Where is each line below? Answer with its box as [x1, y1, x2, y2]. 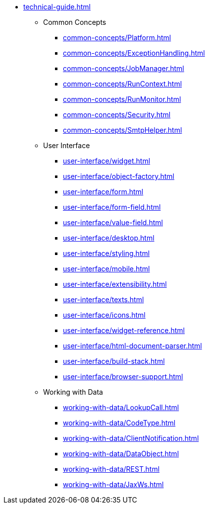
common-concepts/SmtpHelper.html [63, 126, 182, 134]
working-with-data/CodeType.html [63, 419, 176, 427]
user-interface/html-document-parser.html [63, 341, 202, 350]
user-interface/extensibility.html [63, 280, 167, 288]
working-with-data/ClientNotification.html [63, 434, 199, 442]
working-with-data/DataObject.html [63, 449, 179, 458]
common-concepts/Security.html [63, 110, 171, 119]
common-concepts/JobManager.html [63, 64, 184, 73]
